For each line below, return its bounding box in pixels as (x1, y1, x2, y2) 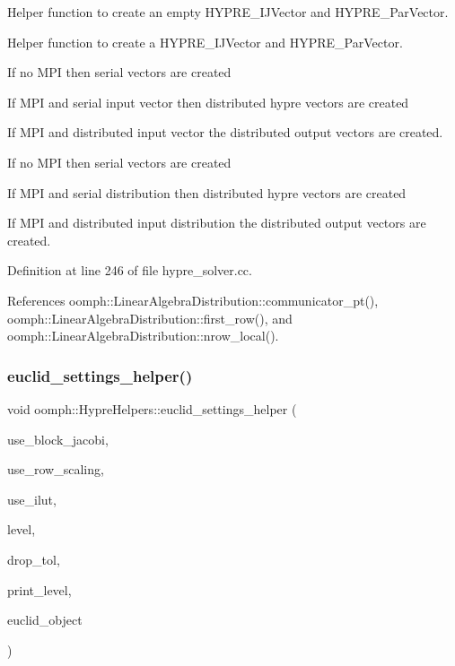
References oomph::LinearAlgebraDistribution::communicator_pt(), (7, 290, 379, 309)
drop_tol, (7, 549, 60, 568)
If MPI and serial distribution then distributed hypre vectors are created (7, 183, 407, 202)
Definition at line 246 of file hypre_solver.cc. (7, 261, 252, 280)
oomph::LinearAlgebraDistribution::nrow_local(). (7, 326, 279, 345)
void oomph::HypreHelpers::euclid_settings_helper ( (7, 399, 297, 418)
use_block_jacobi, (7, 429, 109, 448)
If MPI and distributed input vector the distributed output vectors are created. (7, 123, 443, 142)
